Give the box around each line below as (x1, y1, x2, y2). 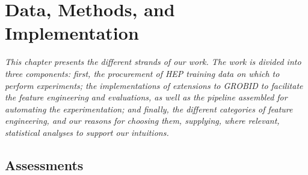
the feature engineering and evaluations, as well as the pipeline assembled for (5, 91, 288, 103)
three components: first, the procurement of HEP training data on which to (5, 67, 280, 79)
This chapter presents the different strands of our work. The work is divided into (5, 55, 301, 68)
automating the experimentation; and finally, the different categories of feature (5, 102, 293, 115)
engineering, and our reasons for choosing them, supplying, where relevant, (5, 114, 280, 127)
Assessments (5, 155, 84, 174)
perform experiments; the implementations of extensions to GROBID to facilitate (5, 79, 303, 91)
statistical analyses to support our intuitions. (5, 126, 169, 138)
